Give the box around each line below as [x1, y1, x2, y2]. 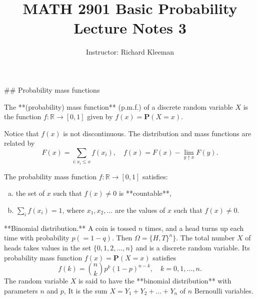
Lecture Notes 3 [73, 18, 186, 38]
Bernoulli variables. [194, 285, 253, 295]
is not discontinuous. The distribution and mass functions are [63, 128, 251, 138]
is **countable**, [118, 188, 171, 198]
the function [4, 111, 41, 122]
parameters [4, 285, 38, 295]
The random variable [4, 275, 68, 286]
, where [62, 205, 84, 215]
